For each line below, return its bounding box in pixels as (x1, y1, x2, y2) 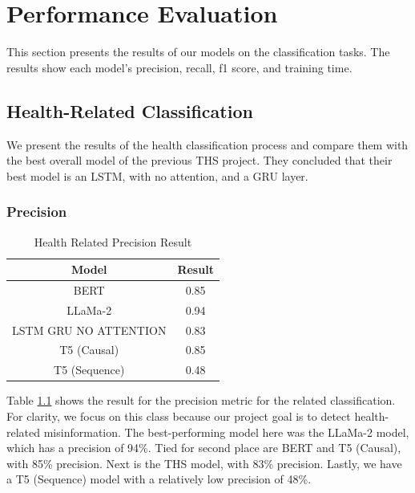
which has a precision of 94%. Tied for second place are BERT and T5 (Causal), (6, 439, 401, 456)
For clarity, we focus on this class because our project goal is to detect (6, 408, 351, 425)
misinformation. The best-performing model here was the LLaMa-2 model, (43, 423, 409, 440)
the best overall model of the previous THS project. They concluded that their (6, 152, 393, 169)
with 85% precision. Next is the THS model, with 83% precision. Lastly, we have (6, 454, 402, 471)
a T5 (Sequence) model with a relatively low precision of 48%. (6, 471, 312, 487)
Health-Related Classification (6, 98, 253, 123)
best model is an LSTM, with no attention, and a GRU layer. (6, 167, 308, 184)
